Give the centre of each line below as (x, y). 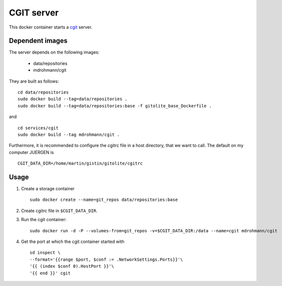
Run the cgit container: (44, 220)
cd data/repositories (43, 92)
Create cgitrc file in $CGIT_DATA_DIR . (59, 211)
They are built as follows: (34, 81)
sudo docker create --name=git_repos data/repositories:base (104, 200)
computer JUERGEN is (31, 152)
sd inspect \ (45, 253)
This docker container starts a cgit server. (51, 27)
